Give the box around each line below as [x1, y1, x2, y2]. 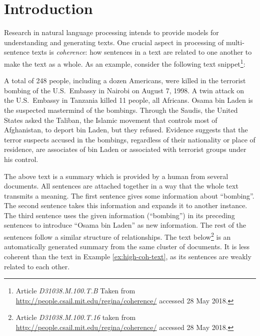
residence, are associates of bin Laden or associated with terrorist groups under [4, 144, 246, 154]
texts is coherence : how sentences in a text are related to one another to [31, 47, 252, 57]
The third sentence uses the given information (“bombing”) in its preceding [4, 210, 235, 220]
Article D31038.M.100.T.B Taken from [15, 285, 135, 296]
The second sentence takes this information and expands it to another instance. [4, 200, 247, 211]
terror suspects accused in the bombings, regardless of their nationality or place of [4, 134, 255, 144]
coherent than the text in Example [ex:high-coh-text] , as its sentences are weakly [4, 251, 251, 261]
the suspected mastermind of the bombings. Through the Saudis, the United [4, 104, 238, 115]
